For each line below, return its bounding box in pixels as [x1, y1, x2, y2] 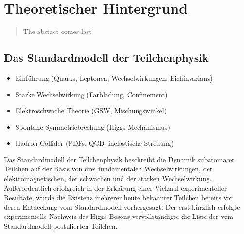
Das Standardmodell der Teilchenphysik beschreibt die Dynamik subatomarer [4, 154, 235, 164]
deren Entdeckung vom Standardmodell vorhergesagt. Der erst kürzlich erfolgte [4, 201, 240, 212]
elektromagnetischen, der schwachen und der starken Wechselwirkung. [4, 173, 212, 184]
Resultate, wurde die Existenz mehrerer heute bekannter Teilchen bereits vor [4, 192, 233, 202]
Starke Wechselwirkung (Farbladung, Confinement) [15, 89, 168, 99]
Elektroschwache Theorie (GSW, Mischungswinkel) [15, 105, 167, 116]
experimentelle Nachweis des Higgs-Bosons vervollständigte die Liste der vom [4, 211, 233, 221]
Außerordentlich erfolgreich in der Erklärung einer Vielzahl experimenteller [4, 183, 227, 193]
